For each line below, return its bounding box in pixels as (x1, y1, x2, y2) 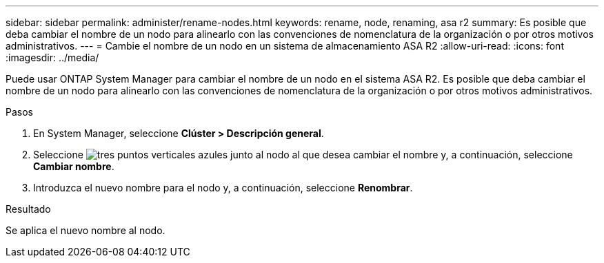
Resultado (6, 203, 51, 215)
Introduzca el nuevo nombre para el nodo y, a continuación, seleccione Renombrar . (33, 182, 413, 193)
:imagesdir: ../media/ (6, 52, 99, 63)
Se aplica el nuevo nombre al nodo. (6, 224, 165, 236)
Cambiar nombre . (33, 160, 114, 172)
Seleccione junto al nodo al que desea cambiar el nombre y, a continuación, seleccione (33, 149, 573, 160)
